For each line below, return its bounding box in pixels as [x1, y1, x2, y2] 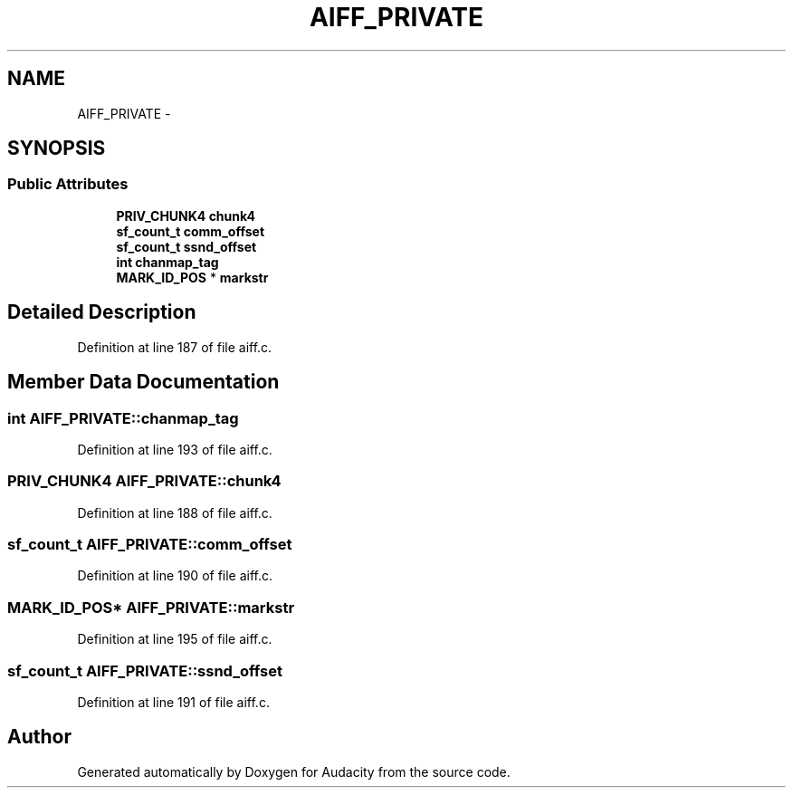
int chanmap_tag [116, 254, 219, 270]
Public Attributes [7, 175, 129, 194]
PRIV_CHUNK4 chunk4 [116, 207, 255, 224]
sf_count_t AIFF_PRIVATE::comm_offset [7, 535, 292, 553]
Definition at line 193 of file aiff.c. [77, 441, 272, 457]
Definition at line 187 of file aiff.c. [77, 339, 272, 355]
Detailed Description [7, 301, 196, 324]
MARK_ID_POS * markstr [116, 269, 269, 285]
